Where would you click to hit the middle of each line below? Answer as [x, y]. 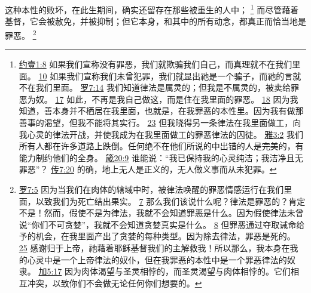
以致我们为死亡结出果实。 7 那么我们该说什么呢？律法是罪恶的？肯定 [170, 201]
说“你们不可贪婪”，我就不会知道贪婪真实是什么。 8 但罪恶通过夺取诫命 [158, 224]
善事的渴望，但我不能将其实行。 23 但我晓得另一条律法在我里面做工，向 [160, 123]
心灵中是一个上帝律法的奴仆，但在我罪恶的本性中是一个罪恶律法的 [157, 259]
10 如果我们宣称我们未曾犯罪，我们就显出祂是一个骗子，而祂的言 [166, 75]
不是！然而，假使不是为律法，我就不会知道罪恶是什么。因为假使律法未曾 [161, 213]
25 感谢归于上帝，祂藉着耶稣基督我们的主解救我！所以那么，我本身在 [154, 248]
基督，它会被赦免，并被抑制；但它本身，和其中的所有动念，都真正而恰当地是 [155, 21]
